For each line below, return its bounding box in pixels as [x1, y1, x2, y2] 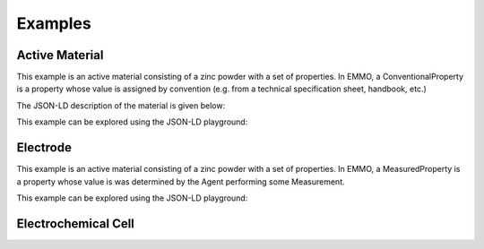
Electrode [16, 140, 72, 156]
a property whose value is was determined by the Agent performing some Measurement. [16, 176, 345, 187]
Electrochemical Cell [16, 216, 134, 231]
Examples [16, 13, 91, 33]
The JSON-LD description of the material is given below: [16, 99, 226, 111]
